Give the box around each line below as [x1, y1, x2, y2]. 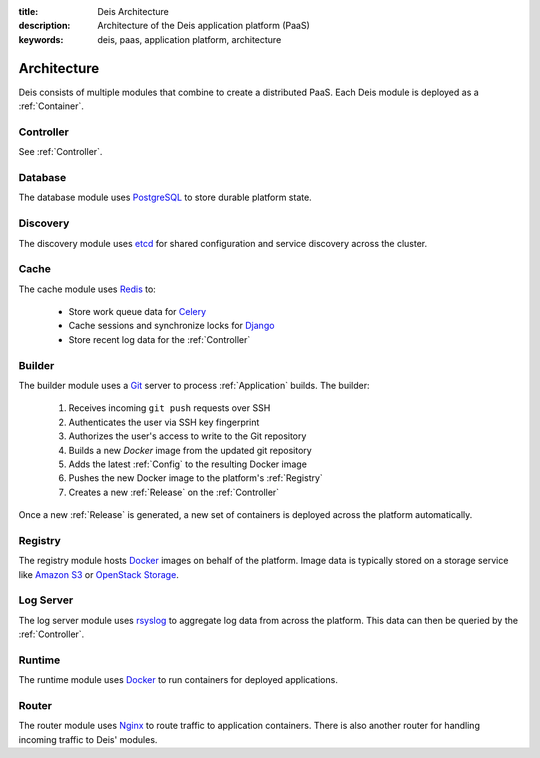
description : [18, 20, 71, 32]
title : [18, 6, 39, 17]
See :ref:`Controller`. [18, 146, 103, 158]
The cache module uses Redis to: [18, 283, 157, 295]
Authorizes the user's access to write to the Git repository [68, 430, 307, 442]
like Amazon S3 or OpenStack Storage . [18, 568, 179, 580]
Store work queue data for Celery [68, 306, 207, 318]
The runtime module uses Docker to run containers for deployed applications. [18, 674, 339, 686]
